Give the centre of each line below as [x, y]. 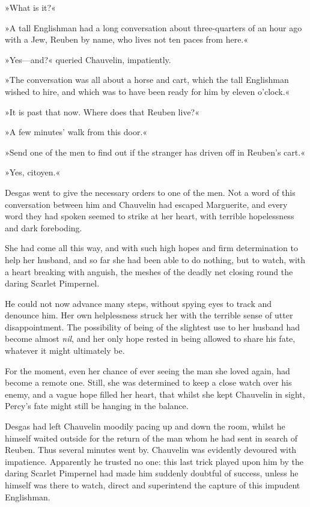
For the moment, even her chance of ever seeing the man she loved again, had [147, 370]
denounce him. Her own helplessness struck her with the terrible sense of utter [149, 315]
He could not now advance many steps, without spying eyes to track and [138, 303]
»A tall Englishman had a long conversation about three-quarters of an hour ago [153, 27]
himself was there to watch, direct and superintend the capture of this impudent [153, 485]
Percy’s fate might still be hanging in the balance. [97, 406]
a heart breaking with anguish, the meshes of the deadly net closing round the [149, 271]
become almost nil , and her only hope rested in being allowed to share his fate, [150, 339]
